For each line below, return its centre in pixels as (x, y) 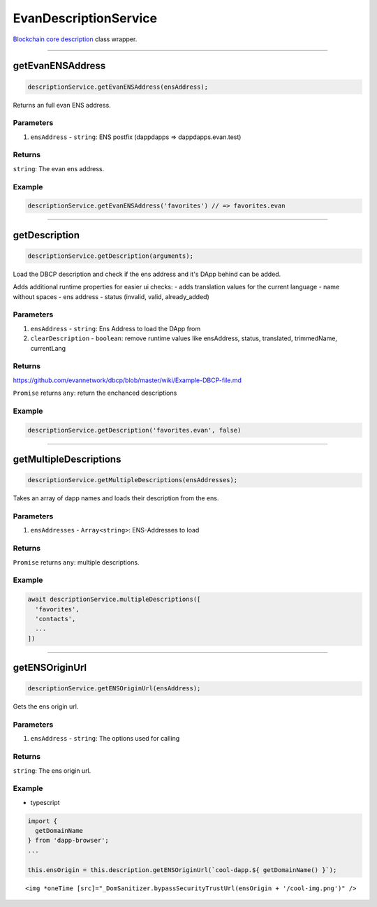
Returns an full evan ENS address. (62, 105)
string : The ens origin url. (52, 770)
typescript (45, 802)
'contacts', (56, 619)
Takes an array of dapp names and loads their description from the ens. (116, 498)
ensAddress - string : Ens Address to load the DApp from (116, 328)
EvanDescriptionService (85, 18)
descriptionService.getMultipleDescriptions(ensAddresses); (133, 480)
